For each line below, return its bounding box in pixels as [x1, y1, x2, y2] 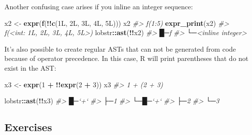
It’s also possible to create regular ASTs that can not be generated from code [4, 43, 236, 54]
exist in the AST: [4, 62, 56, 73]
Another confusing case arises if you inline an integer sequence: [4, 1, 193, 11]
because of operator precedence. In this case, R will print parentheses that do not [4, 53, 249, 63]
